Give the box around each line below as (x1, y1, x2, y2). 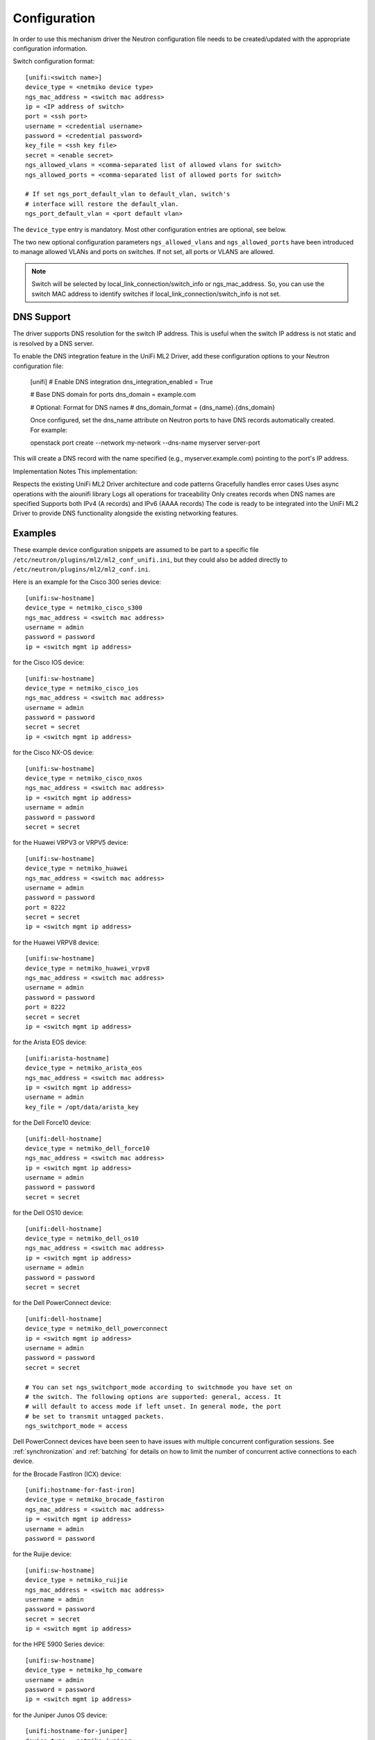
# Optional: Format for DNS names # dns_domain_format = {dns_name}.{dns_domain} (30, 403, 276, 411)
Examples (12, 528, 57, 539)
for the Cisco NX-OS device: (12, 748, 94, 757)
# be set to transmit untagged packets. (25, 1412, 165, 1420)
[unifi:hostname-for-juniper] (25, 1727, 128, 1735)
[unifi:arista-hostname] (25, 1054, 110, 1062)
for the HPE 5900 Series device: (12, 1640, 105, 1649)
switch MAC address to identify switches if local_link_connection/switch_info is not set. (31, 290, 281, 298)
